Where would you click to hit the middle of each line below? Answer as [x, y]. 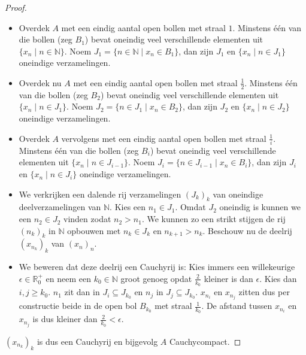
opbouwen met [94, 230]
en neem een [69, 278]
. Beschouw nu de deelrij [247, 230]
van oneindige [238, 194]
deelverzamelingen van [60, 207]
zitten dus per [264, 292]
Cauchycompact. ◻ [205, 341]
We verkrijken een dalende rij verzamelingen [100, 194]
